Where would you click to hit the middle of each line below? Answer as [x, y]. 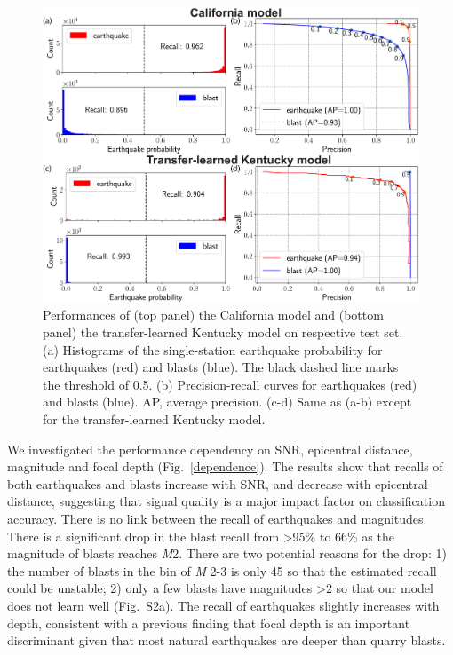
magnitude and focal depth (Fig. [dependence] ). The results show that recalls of [225, 466]
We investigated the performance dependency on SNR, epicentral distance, [210, 449]
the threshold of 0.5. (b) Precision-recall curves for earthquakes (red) [230, 384]
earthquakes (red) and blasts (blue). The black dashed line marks [221, 367]
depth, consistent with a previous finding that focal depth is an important [209, 623]
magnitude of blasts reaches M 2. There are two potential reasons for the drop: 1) [227, 553]
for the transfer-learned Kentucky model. [154, 418]
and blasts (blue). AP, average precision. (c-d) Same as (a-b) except [227, 402]
